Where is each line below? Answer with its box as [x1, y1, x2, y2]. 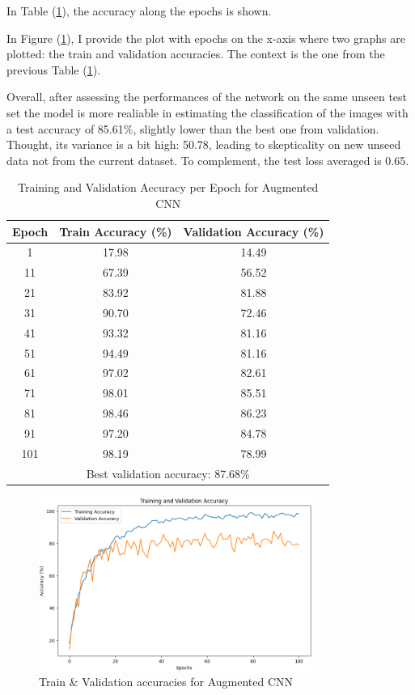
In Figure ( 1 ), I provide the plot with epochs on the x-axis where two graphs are [6, 29, 405, 46]
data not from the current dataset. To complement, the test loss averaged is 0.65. [6, 151, 409, 168]
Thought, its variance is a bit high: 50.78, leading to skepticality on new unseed [6, 136, 401, 153]
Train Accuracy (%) [59, 222, 172, 239]
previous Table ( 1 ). [6, 61, 101, 78]
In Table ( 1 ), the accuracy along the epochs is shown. [6, 2, 272, 19]
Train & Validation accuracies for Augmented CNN [39, 673, 294, 690]
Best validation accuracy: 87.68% [86, 464, 250, 481]
